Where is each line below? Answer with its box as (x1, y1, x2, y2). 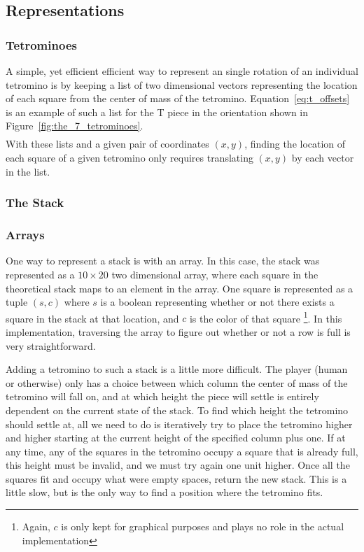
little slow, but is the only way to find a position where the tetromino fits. (6, 485, 323, 500)
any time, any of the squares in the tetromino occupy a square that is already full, (6, 444, 358, 458)
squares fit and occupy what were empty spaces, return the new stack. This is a (6, 471, 347, 486)
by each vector (291, 150, 354, 165)
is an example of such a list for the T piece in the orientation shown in (6, 104, 309, 119)
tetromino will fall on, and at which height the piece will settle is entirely (6, 389, 319, 404)
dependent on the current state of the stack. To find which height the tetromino (6, 402, 349, 417)
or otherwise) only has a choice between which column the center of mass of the (6, 375, 348, 390)
